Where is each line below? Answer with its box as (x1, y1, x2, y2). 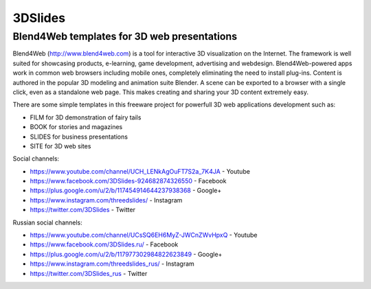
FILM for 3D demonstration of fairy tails (30, 113, 142, 122)
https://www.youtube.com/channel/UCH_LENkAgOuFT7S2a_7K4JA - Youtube (30, 167, 251, 175)
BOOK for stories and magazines (30, 123, 123, 131)
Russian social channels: (12, 218, 82, 227)
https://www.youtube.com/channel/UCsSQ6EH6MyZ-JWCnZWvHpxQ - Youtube (30, 231, 258, 240)
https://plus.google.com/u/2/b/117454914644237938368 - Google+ (30, 186, 222, 195)
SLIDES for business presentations (30, 132, 128, 141)
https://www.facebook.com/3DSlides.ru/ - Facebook (30, 240, 179, 248)
